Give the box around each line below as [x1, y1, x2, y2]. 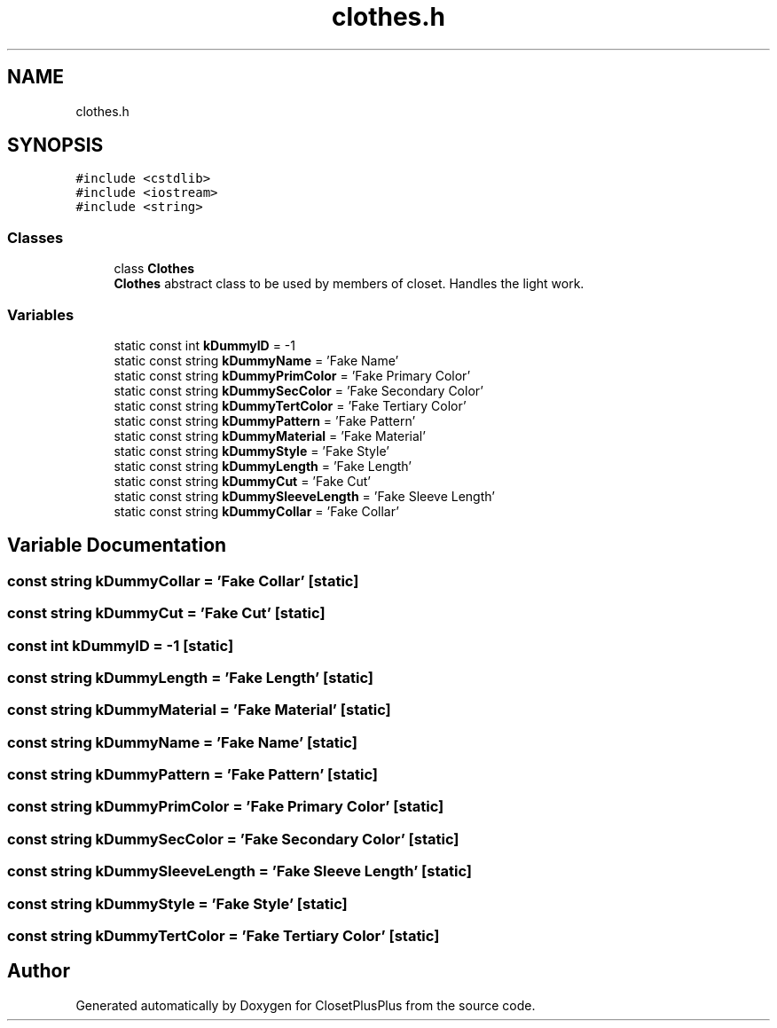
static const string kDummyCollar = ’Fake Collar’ [114, 503, 399, 519]
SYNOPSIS [7, 134, 104, 157]
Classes [7, 228, 64, 247]
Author [7, 960, 70, 983]
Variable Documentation [7, 534, 227, 557]
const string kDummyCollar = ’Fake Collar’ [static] [7, 571, 359, 590]
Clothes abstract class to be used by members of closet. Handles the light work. [114, 276, 585, 292]
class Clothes [114, 261, 195, 277]
